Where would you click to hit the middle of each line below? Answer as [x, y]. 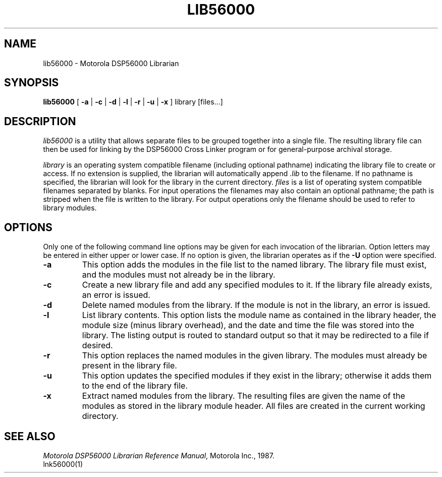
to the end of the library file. [135, 386]
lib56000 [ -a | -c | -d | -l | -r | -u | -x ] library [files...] [133, 102]
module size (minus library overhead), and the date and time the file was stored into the [248, 325]
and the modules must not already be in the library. [179, 275]
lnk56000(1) [63, 464]
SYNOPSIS [32, 83]
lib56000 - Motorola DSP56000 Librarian [111, 63]
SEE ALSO [30, 436]
